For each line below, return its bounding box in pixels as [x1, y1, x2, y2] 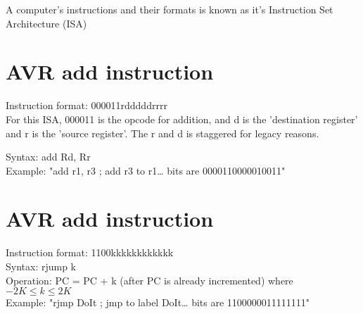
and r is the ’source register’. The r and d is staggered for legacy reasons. [6, 125, 319, 140]
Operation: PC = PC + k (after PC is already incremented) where [6, 272, 293, 287]
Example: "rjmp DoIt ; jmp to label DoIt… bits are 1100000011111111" [6, 295, 310, 310]
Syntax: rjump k [6, 259, 77, 273]
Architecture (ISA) [6, 15, 87, 30]
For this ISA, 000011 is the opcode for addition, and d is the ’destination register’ [6, 111, 358, 126]
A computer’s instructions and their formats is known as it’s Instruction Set [6, 2, 333, 16]
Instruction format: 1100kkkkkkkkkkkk [6, 245, 174, 260]
